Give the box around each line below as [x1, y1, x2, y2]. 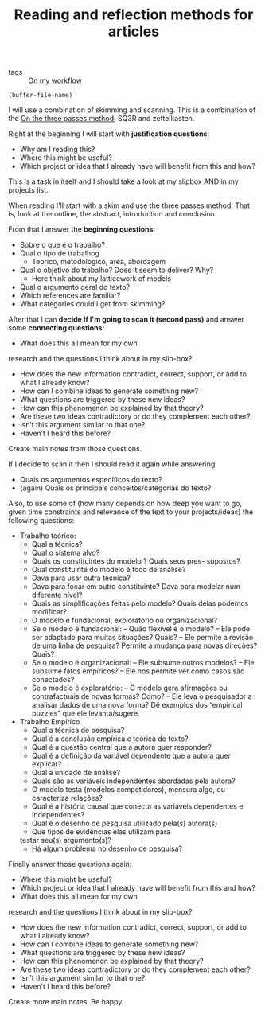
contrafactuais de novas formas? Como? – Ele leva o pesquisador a [31, 692, 252, 701]
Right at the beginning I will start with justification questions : [8, 129, 209, 138]
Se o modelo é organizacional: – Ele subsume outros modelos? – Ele [31, 658, 255, 668]
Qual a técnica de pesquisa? [31, 726, 125, 735]
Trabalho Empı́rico [19, 717, 80, 727]
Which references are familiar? [19, 291, 121, 300]
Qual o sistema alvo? [31, 548, 100, 558]
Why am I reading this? [19, 145, 95, 154]
